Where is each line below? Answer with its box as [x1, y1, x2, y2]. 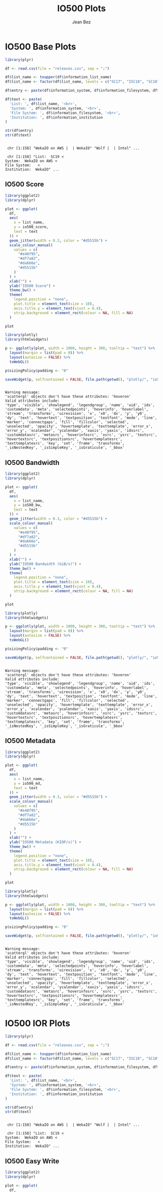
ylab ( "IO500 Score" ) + [9, 283, 55, 288]
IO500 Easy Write [5, 1157, 60, 1165]
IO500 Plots [57, 3, 106, 14]
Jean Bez [72, 19, 91, 25]
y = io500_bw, [14, 503, 42, 508]
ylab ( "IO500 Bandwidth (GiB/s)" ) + [9, 561, 81, 567]
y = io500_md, [14, 781, 42, 786]
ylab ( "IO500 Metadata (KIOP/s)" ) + [9, 840, 81, 845]
